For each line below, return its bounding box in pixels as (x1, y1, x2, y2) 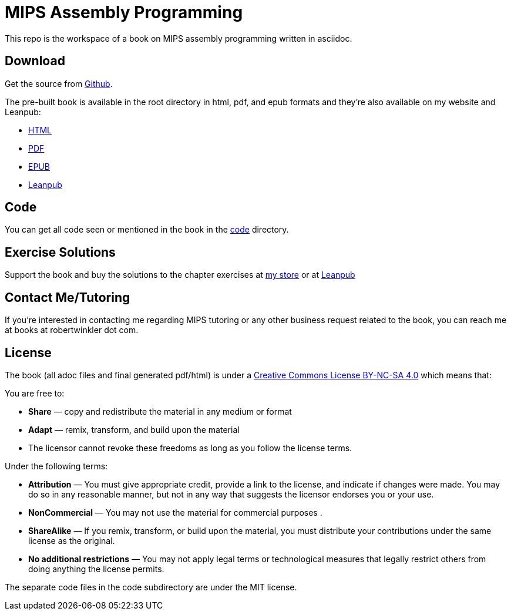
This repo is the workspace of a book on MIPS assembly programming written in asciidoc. (5, 33, 352, 43)
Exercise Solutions (5, 244, 116, 260)
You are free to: (5, 388, 65, 398)
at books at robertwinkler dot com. (5, 325, 139, 335)
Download (5, 53, 65, 69)
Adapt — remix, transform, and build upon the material (28, 424, 240, 435)
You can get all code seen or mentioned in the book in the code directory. (5, 224, 289, 235)
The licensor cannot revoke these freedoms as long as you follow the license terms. (28, 442, 352, 453)
